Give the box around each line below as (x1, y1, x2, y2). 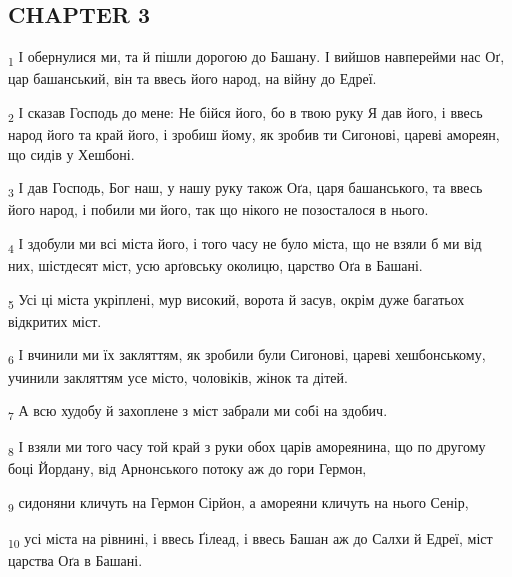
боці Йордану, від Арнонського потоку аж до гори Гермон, (8, 458, 367, 479)
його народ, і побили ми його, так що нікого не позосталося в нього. (8, 199, 429, 220)
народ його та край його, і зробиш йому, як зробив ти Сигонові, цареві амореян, (8, 124, 500, 145)
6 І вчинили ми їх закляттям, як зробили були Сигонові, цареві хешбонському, (8, 344, 486, 368)
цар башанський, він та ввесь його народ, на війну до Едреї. (8, 68, 377, 89)
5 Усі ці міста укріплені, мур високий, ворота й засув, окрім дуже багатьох (8, 288, 465, 312)
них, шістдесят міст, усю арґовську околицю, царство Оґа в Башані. (8, 255, 423, 276)
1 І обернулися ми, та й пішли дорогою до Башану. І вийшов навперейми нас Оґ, (8, 46, 505, 69)
